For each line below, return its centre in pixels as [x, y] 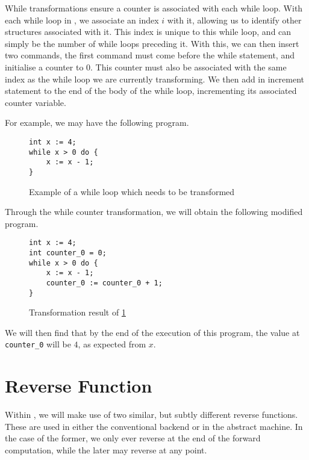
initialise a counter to [44, 67]
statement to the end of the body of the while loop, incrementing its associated [151, 91]
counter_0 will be [38, 344]
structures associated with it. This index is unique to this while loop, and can [148, 32]
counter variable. [36, 102]
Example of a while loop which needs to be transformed [132, 191]
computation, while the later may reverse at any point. [106, 450]
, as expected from [112, 344]
